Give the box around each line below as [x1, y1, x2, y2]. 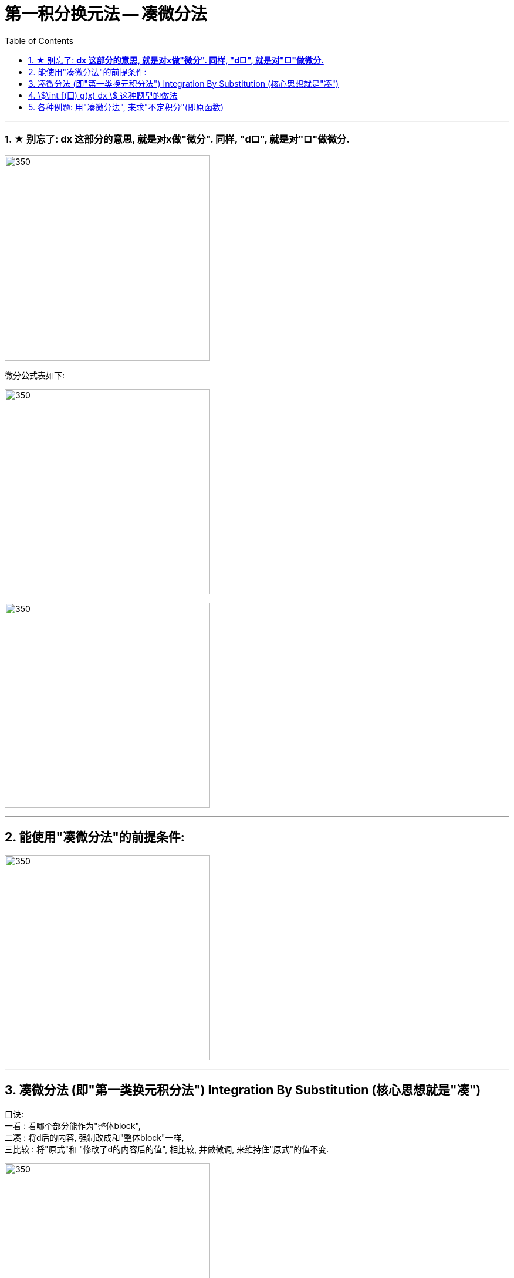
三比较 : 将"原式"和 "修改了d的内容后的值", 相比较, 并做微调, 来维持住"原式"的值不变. [5, 1144, 329, 1155]
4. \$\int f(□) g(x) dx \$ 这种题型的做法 [28, 90, 178, 100]
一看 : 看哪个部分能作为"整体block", [5, 1121, 141, 1131]
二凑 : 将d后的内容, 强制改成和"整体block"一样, [5, 1132, 184, 1143]
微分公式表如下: [5, 370, 65, 380]
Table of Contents [5, 35, 74, 46]
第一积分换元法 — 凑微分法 [5, 4, 207, 24]
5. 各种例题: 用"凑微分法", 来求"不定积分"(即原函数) [28, 102, 224, 112]
